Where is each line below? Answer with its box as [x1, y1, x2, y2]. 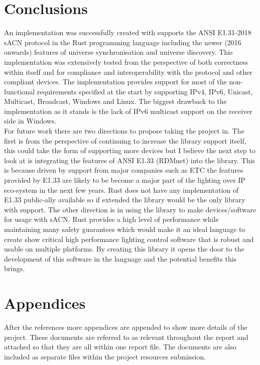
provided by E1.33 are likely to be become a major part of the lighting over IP [4, 175, 245, 185]
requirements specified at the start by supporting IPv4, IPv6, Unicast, [37, 86, 253, 96]
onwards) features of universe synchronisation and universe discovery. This [4, 47, 233, 57]
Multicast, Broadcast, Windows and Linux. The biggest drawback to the [4, 96, 227, 106]
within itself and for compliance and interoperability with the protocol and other [4, 66, 252, 77]
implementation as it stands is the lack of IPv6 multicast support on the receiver [4, 105, 252, 116]
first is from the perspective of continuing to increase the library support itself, [4, 135, 246, 146]
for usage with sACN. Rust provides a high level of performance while [4, 214, 219, 224]
